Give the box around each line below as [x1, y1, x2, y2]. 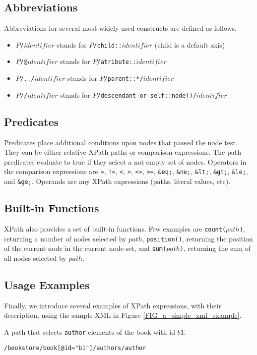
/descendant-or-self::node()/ [97, 92, 196, 99]
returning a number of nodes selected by [4, 233, 127, 243]
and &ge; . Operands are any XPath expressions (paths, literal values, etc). [4, 176, 231, 186]
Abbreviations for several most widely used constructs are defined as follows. [4, 23, 237, 33]
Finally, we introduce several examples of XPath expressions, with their [4, 300, 221, 310]
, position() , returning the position [142, 233, 253, 243]
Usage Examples [4, 277, 90, 292]
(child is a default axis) [154, 39, 225, 50]
